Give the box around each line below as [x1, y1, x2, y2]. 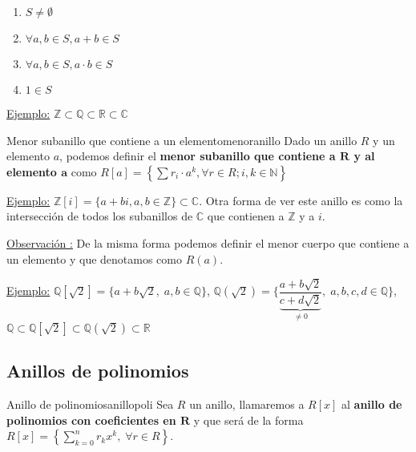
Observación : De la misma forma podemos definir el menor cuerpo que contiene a [6, 234, 410, 251]
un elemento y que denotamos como [6, 250, 182, 267]
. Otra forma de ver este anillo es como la [199, 192, 403, 208]
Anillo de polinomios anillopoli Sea [6, 396, 174, 413]
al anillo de [341, 396, 402, 413]
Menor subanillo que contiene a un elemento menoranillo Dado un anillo [6, 131, 357, 148]
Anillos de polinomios [6, 358, 189, 383]
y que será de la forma [193, 411, 304, 428]
